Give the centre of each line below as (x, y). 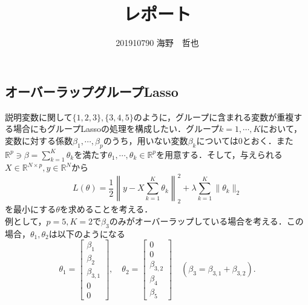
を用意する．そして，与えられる (219, 154)
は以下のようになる (87, 233)
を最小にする (31, 209)
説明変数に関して (39, 116)
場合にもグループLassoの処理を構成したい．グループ (116, 129)
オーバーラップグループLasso (92, 91)
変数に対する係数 (39, 140)
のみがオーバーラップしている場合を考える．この (206, 221)
